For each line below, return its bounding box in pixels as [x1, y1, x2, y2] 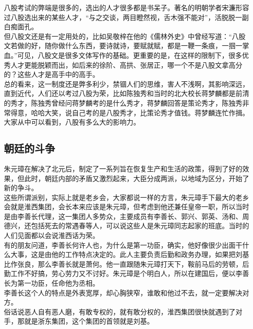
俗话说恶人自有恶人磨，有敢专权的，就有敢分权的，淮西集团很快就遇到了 [4, 306, 235, 316]
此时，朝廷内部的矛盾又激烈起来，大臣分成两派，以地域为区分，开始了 [24, 173, 249, 183]
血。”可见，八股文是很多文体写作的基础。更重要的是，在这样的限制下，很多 [4, 50, 242, 60]
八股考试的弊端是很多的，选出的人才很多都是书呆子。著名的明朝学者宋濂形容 [4, 2, 249, 12]
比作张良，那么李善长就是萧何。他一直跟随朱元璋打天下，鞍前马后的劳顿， [4, 258, 242, 269]
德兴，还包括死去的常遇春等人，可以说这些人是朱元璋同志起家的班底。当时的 [4, 220, 249, 231]
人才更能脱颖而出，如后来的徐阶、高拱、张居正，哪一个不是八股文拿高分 [10, 59, 242, 70]
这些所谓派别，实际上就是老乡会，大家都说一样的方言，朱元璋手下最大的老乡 [4, 192, 249, 202]
